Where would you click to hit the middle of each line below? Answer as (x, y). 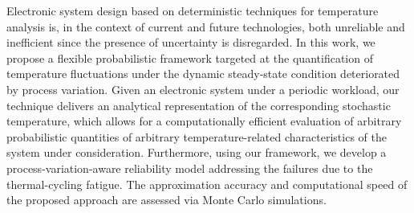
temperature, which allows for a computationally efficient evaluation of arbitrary (204, 121)
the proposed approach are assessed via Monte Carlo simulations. (166, 200)
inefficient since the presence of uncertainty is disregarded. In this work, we (191, 42)
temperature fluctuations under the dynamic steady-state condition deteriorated (203, 74)
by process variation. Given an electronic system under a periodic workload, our (203, 89)
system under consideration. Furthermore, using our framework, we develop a (197, 152)
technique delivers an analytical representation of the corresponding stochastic (199, 105)
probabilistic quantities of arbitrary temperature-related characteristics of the (197, 136)
